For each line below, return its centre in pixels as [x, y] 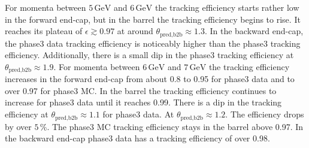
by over [18, 126]
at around [135, 31]
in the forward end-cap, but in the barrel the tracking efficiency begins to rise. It [153, 19]
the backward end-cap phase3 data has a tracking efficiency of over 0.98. [137, 138]
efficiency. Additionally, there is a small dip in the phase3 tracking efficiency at [149, 55]
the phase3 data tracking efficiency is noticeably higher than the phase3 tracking [153, 43]
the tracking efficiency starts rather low [227, 7]
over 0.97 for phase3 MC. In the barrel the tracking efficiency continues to [141, 90]
